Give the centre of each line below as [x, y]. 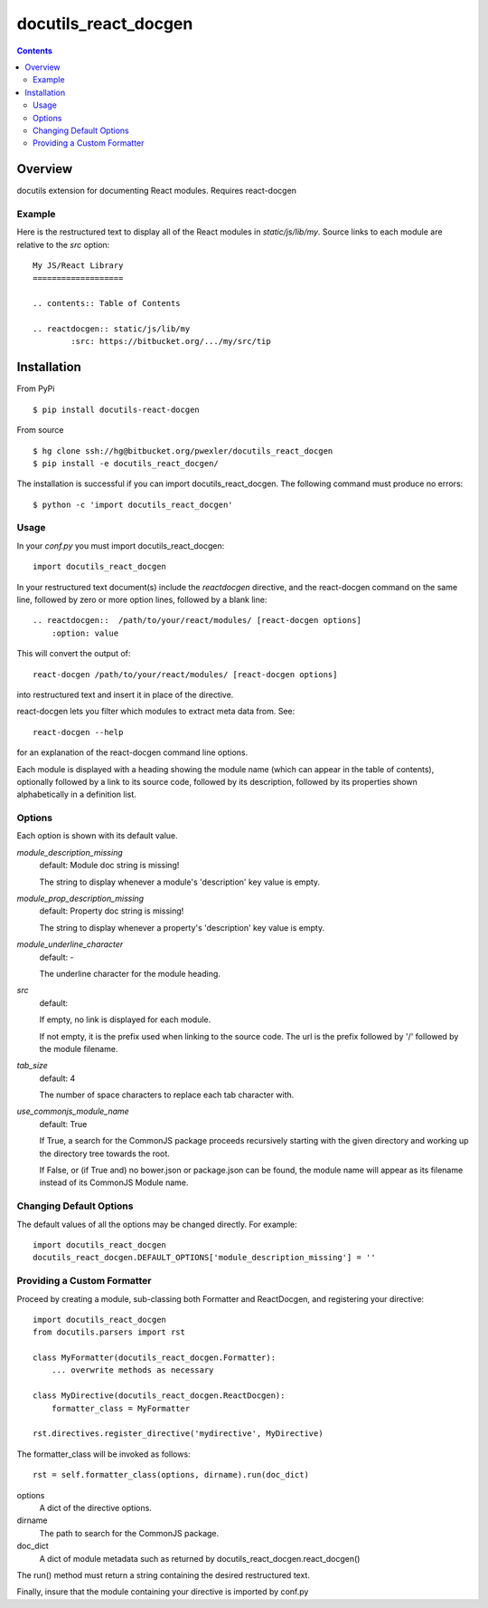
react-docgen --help [78, 732]
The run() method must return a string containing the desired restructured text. [164, 1574]
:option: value [85, 633]
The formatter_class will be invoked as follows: [103, 1454]
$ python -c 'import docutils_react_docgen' [133, 504]
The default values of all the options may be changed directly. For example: [157, 1224]
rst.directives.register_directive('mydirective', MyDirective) [178, 1434]
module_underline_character [70, 944]
